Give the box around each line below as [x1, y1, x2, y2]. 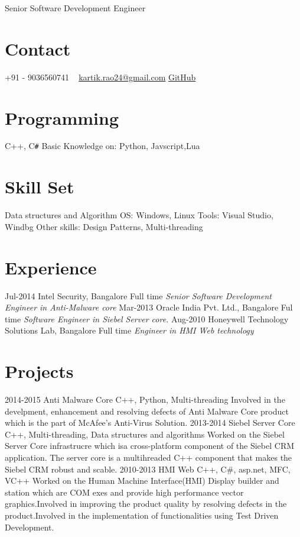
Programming [5, 105, 119, 130]
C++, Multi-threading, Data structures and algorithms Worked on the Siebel [5, 428, 285, 440]
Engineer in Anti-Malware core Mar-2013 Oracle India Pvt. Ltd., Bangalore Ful [5, 301, 293, 313]
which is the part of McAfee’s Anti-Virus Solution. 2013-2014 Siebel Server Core [5, 416, 295, 429]
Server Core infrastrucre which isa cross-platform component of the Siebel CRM [5, 439, 295, 452]
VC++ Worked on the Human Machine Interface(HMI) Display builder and [5, 474, 279, 487]
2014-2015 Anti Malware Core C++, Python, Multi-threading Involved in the [5, 393, 285, 406]
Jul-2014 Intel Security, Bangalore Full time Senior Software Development [5, 289, 272, 302]
